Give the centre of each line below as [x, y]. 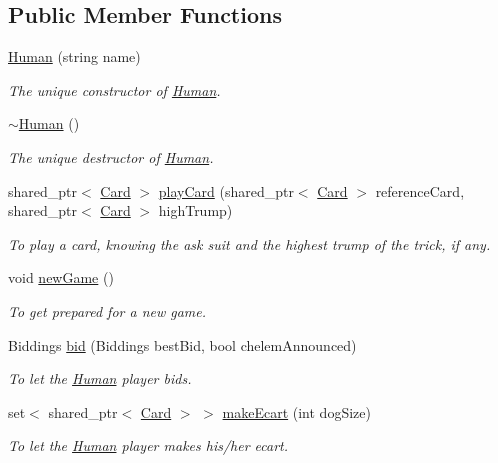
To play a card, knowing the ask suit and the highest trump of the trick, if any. [249, 243]
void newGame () [61, 277]
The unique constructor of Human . [114, 89]
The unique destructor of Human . [111, 156]
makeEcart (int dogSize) [296, 411]
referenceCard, [420, 190]
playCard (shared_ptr [226, 190]
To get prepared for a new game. [107, 310]
